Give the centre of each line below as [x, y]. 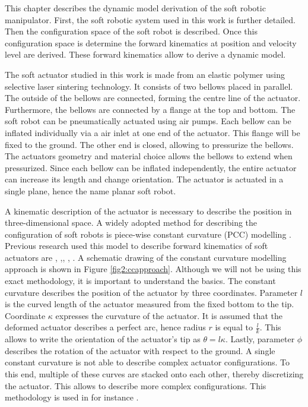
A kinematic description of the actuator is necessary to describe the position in [148, 211]
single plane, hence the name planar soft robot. [91, 190]
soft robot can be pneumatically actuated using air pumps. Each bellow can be [148, 121]
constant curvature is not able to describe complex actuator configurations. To [147, 362]
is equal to [234, 327]
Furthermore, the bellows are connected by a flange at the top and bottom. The [150, 109]
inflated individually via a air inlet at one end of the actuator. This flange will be [153, 132]
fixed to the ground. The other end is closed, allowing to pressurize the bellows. [149, 144]
